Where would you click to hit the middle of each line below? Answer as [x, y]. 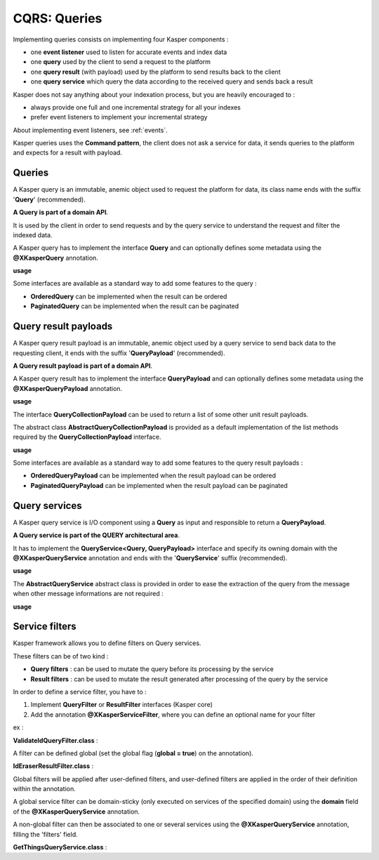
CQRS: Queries [58, 18]
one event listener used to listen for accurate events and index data [129, 52]
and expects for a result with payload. [68, 153]
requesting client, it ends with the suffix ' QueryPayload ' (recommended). [119, 353]
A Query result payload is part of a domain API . [83, 366]
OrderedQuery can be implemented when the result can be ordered [129, 296]
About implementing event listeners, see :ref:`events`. [90, 130]
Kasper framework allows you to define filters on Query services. [107, 643]
